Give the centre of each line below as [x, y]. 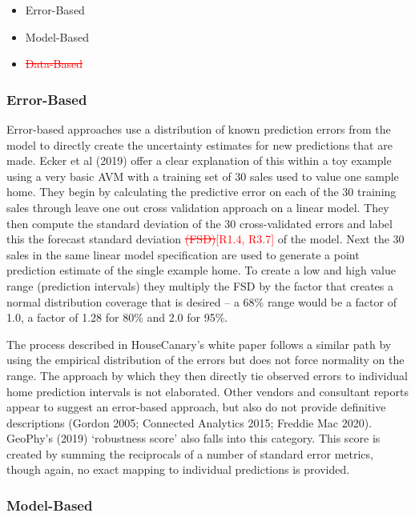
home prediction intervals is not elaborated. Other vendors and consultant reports [207, 391]
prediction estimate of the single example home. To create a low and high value [201, 270]
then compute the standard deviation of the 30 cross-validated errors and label [199, 223]
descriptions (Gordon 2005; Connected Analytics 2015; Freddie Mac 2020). [189, 422]
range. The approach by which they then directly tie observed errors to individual [207, 375]
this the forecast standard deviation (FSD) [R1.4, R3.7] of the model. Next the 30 [205, 239]
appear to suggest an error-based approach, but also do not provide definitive [196, 407]
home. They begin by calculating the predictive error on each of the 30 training [201, 192]
